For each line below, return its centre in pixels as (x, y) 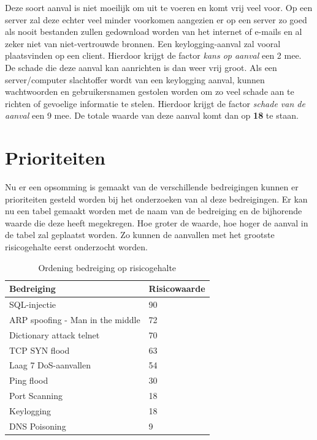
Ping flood (29, 380)
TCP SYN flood (40, 350)
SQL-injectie (33, 304)
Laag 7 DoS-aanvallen (50, 365)
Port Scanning (36, 396)
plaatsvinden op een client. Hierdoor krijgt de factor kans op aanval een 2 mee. (153, 55)
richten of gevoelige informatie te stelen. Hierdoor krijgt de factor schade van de (155, 103)
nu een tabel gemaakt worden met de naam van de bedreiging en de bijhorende (154, 211)
